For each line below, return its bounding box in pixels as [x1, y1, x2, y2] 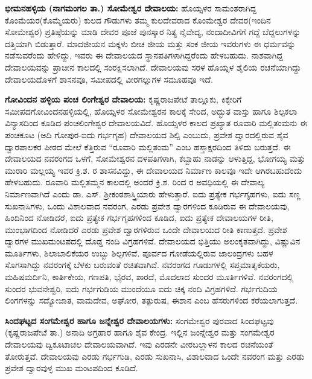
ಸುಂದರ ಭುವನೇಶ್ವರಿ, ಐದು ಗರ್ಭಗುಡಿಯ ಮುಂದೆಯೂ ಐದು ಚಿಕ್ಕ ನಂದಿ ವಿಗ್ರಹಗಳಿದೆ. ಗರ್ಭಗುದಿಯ [5, 282, 278, 295]
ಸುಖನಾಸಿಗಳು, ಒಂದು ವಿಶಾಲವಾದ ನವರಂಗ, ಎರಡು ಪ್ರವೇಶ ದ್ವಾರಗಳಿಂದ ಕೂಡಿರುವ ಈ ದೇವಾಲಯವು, [5, 199, 290, 212]
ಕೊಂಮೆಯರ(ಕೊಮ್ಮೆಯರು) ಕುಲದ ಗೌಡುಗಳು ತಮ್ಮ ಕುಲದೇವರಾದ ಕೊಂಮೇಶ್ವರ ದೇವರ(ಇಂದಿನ [5, 13, 271, 26]
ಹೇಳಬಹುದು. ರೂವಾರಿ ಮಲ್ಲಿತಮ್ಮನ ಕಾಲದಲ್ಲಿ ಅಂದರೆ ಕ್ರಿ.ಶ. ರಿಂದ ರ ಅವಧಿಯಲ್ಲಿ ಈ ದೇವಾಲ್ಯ [5, 176, 265, 188]
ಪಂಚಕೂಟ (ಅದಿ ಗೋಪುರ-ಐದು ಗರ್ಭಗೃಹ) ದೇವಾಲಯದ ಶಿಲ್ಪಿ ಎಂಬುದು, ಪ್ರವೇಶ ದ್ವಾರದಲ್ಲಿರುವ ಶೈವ [5, 128, 288, 141]
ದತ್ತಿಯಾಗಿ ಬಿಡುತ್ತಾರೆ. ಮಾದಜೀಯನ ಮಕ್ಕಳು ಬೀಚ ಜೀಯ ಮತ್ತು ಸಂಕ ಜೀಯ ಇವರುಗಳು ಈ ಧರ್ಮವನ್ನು [5, 37, 296, 49]
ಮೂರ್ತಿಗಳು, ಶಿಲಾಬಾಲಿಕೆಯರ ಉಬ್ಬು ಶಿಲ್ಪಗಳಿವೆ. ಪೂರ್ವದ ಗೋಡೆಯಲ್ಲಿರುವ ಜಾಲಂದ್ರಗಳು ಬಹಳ [5, 246, 273, 259]
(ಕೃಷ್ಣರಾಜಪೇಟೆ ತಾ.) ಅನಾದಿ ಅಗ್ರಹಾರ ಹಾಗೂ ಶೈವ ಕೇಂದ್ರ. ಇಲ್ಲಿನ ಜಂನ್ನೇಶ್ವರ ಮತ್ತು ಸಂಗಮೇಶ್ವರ [5, 326, 275, 339]
